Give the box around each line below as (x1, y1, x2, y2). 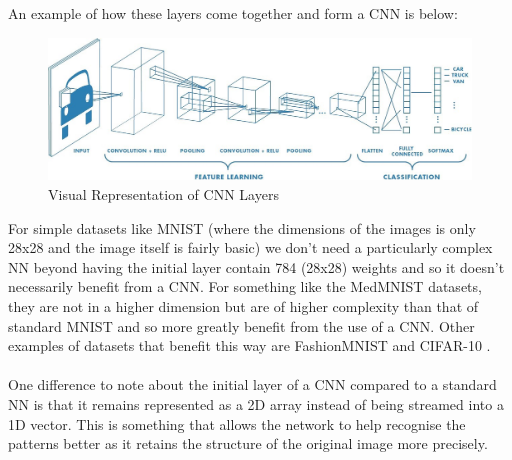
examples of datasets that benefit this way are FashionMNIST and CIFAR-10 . (8, 335, 491, 356)
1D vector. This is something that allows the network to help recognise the (8, 413, 466, 434)
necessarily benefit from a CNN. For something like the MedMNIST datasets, (8, 276, 482, 297)
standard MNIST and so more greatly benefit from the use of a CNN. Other (8, 315, 475, 336)
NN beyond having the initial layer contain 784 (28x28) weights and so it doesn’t (8, 256, 505, 277)
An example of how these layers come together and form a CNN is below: (8, 3, 458, 23)
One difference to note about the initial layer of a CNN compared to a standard (8, 374, 497, 395)
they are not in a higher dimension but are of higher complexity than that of (8, 296, 479, 316)
